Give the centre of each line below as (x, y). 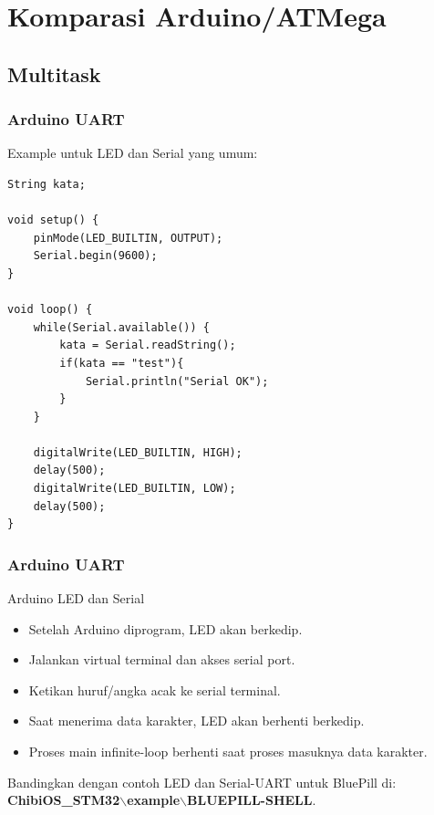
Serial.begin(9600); (95, 256)
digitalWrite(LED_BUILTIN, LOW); (134, 489)
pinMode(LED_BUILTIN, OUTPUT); (128, 238)
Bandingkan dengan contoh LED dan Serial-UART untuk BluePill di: (202, 782)
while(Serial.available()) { (121, 327)
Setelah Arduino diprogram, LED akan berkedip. (165, 628)
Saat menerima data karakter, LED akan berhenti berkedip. (196, 721)
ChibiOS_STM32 (64, 800)
